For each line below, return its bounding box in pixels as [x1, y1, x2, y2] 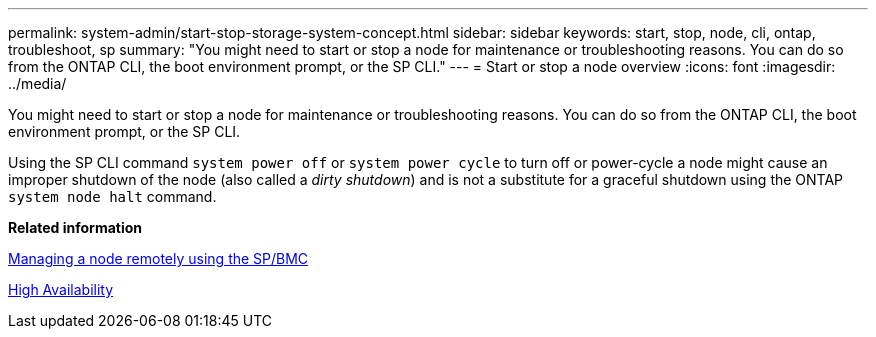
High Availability [8, 281, 114, 298]
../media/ [8, 75, 67, 92]
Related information [8, 219, 143, 236]
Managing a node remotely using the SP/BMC [8, 250, 309, 267]
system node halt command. [8, 188, 217, 205]
